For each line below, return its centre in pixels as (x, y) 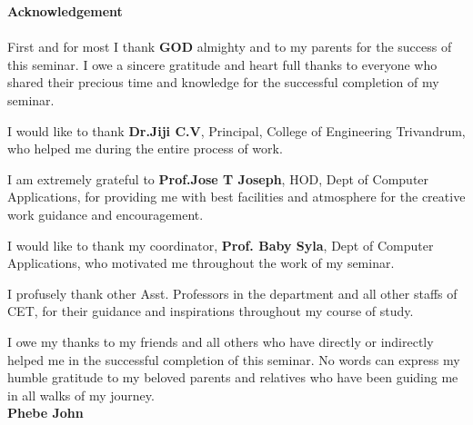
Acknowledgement (65, 11)
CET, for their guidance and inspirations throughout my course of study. (211, 311)
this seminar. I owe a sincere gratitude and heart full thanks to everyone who (222, 64)
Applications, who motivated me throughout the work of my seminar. (201, 263)
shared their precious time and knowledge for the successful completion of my (223, 82)
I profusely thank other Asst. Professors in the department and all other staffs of (232, 293)
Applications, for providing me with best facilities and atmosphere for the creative (236, 197)
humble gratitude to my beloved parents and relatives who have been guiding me (233, 377)
